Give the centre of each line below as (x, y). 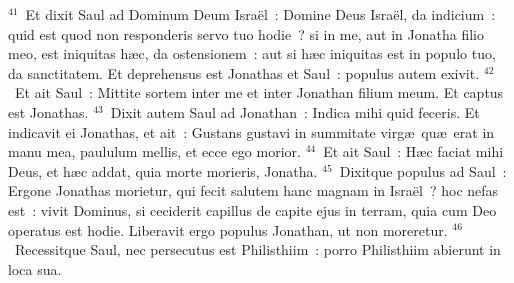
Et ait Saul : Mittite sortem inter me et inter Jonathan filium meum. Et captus (259, 92)
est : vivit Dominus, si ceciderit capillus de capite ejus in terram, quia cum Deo (252, 209)
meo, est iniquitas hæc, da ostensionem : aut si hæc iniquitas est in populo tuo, (252, 53)
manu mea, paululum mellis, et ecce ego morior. (154, 151)
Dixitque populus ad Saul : (423, 170)
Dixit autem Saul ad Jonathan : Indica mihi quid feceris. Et (295, 111)
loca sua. (35, 268)
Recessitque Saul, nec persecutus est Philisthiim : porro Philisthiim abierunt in (257, 249)
